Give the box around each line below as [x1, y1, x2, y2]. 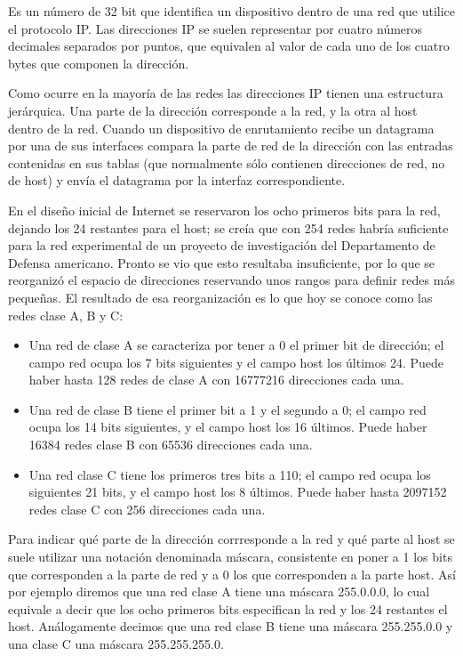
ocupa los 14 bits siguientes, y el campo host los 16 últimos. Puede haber [28, 417, 427, 436]
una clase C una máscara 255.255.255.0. [8, 635, 224, 652]
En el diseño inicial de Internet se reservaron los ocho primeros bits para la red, [8, 200, 441, 219]
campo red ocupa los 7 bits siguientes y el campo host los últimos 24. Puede [28, 352, 444, 371]
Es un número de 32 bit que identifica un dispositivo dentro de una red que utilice [8, 2, 456, 20]
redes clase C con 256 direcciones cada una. [28, 499, 266, 518]
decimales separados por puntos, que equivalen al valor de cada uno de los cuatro [8, 36, 450, 55]
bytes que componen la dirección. [8, 53, 189, 72]
